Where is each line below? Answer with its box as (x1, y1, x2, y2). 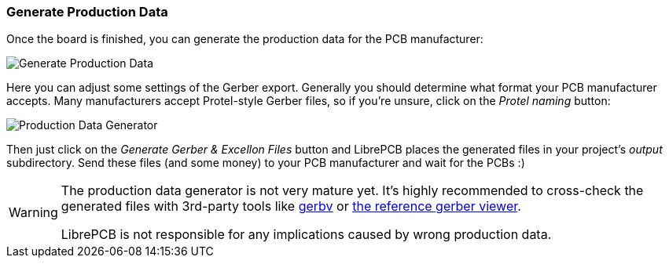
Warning (9, 204, 58, 221)
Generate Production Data (6, 4, 168, 20)
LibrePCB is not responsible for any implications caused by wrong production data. (61, 226, 552, 243)
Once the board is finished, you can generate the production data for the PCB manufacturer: (6, 32, 483, 46)
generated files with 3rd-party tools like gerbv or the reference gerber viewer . (61, 198, 521, 215)
